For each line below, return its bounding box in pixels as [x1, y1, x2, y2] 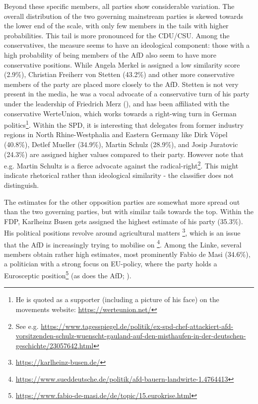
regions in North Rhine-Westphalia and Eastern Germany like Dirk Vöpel [4, 129, 228, 140]
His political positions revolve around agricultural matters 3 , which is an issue [4, 226, 241, 238]
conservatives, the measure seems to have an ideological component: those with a [4, 40, 250, 50]
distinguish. [4, 180, 39, 190]
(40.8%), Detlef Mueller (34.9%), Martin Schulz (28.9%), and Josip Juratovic [4, 139, 238, 149]
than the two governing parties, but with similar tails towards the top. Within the [4, 206, 254, 217]
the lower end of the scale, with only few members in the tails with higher [4, 20, 229, 31]
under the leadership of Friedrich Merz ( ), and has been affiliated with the [4, 98, 230, 108]
